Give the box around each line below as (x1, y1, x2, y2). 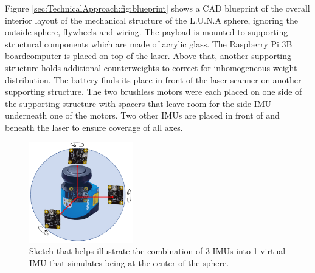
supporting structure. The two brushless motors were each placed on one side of (5, 85, 302, 98)
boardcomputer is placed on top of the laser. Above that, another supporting (5, 49, 292, 62)
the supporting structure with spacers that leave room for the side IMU (5, 97, 272, 109)
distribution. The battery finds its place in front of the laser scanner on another (5, 73, 302, 86)
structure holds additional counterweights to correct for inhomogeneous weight (5, 61, 297, 74)
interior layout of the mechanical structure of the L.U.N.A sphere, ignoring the (5, 13, 299, 26)
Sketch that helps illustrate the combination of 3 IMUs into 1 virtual (29, 244, 286, 257)
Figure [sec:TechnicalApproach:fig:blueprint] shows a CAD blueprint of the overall (5, 2, 310, 14)
